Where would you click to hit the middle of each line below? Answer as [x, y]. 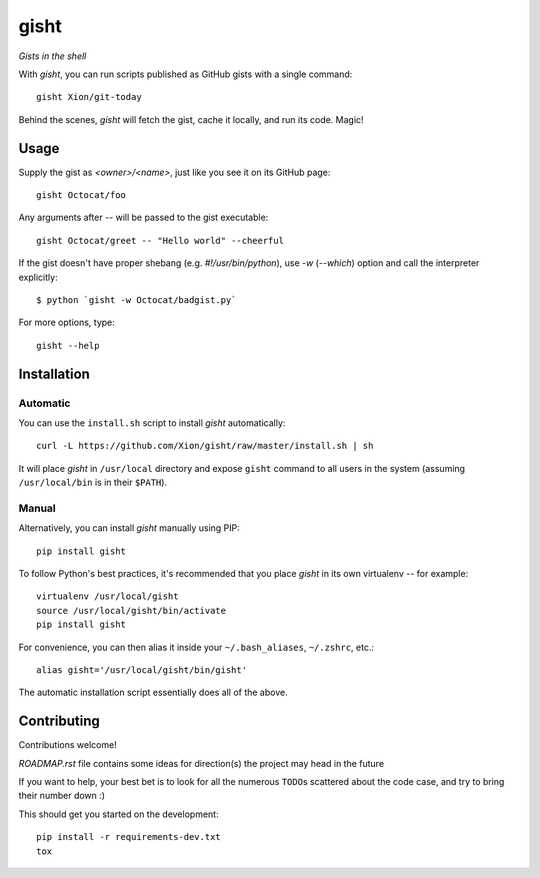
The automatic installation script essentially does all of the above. [153, 692]
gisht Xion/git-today [89, 97]
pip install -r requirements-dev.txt [129, 837]
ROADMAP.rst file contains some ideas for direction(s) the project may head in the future [201, 763]
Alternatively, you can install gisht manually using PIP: [129, 528]
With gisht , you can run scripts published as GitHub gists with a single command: [185, 74]
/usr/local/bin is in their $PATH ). [93, 482]
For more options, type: [66, 322]
